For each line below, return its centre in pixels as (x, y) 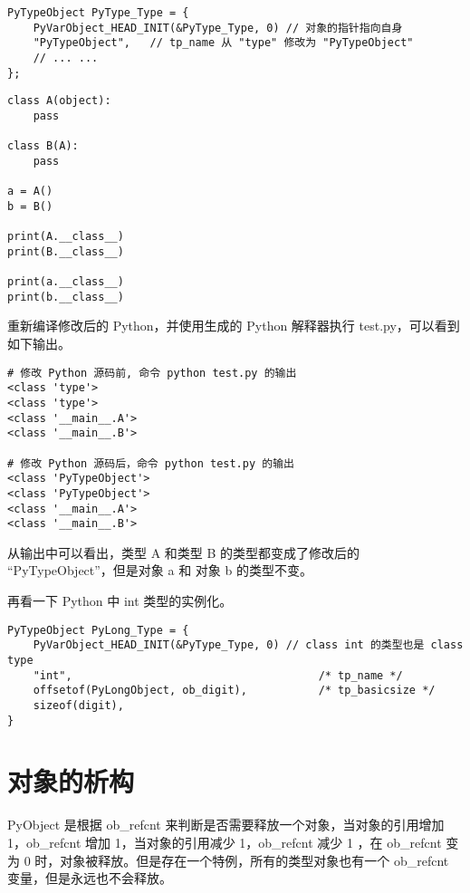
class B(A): (43, 146)
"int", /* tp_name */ (218, 675)
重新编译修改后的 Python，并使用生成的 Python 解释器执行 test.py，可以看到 (234, 326)
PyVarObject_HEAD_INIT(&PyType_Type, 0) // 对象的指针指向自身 (218, 28)
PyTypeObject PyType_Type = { (98, 13)
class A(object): (59, 101)
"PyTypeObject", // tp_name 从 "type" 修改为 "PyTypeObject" (223, 43)
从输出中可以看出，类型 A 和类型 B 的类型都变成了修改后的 (184, 552)
